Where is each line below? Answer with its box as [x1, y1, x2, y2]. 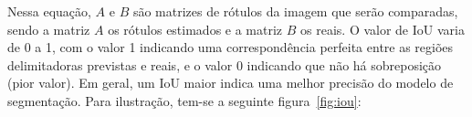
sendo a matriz [7, 19, 90, 38]
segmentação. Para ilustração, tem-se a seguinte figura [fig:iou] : [7, 90, 362, 110]
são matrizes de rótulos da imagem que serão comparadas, [132, 2, 458, 20]
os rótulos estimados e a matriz [108, 19, 283, 38]
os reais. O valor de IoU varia [300, 19, 465, 38]
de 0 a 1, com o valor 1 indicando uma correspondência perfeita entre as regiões [7, 37, 454, 57]
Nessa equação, [7, 2, 91, 20]
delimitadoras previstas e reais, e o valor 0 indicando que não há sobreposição [7, 55, 442, 74]
